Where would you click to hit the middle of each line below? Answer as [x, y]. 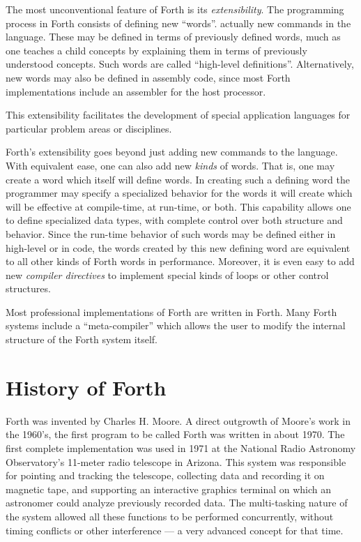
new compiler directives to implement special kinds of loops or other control [167, 274]
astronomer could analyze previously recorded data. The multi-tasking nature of [177, 503]
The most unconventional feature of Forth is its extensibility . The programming [175, 9]
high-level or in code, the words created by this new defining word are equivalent [178, 247]
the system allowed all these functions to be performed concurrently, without [170, 516]
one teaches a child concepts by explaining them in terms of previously [156, 50]
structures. [28, 288]
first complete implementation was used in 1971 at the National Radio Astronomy [181, 447]
